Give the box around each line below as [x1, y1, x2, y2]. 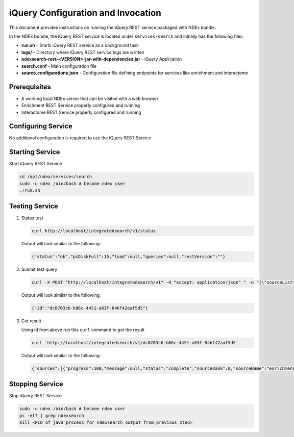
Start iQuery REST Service [9, 161, 62, 167]
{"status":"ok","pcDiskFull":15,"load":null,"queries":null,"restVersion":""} [31, 254, 225, 259]
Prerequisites [9, 82, 51, 91]
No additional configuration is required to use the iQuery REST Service [9, 135, 151, 141]
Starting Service [9, 148, 60, 156]
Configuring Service [9, 122, 73, 130]
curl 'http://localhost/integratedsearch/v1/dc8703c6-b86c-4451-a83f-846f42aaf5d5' [31, 340, 239, 345]
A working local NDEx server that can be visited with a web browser [21, 96, 159, 102]
